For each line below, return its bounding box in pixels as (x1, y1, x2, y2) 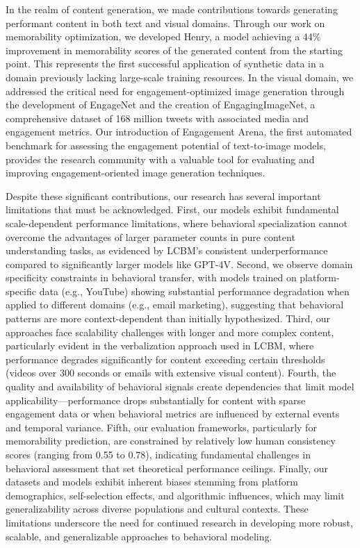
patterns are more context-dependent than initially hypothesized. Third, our (6, 311, 331, 326)
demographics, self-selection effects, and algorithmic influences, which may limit (6, 488, 345, 502)
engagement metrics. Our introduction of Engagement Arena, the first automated (6, 124, 352, 139)
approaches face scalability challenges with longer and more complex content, (6, 324, 334, 339)
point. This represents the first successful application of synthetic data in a (6, 56, 325, 71)
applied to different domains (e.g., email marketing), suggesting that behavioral (6, 297, 344, 312)
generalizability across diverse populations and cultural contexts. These (6, 501, 309, 516)
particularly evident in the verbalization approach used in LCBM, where (6, 338, 314, 353)
